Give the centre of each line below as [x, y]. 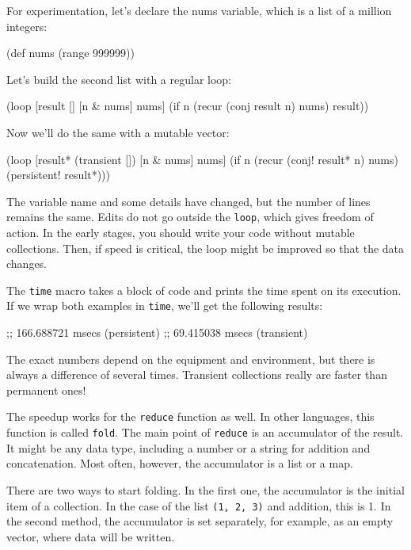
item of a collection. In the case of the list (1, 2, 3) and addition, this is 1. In [199, 505]
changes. [27, 264]
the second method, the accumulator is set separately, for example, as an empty [200, 521]
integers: [27, 26]
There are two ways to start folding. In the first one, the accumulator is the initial [205, 489]
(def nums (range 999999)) [70, 53]
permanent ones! [46, 390]
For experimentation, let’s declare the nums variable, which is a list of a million [199, 10]
